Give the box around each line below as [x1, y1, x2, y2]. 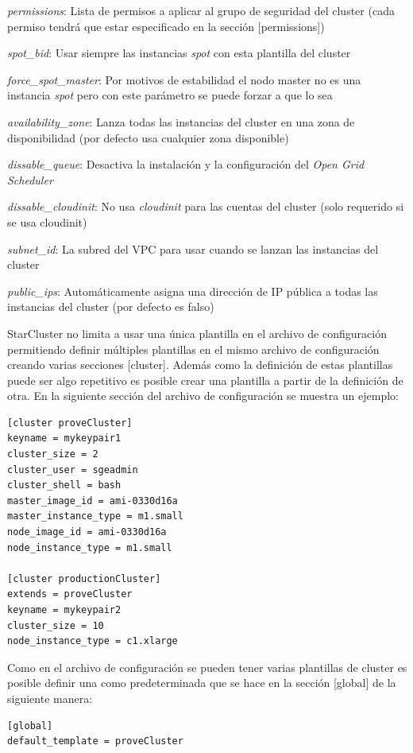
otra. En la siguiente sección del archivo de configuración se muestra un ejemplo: [7, 387, 399, 404]
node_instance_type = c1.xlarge [7, 635, 178, 647]
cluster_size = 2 [7, 448, 98, 460]
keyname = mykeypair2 [7, 604, 122, 615]
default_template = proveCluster [7, 736, 183, 747]
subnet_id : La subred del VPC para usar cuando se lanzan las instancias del [7, 240, 379, 257]
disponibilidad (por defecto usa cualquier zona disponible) [7, 129, 289, 146]
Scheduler [7, 171, 53, 188]
